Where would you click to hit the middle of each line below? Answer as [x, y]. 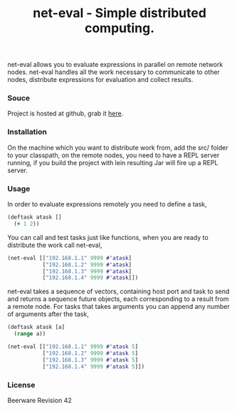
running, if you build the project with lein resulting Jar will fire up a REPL [113, 162]
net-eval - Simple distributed [120, 13]
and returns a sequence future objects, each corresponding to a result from [118, 299]
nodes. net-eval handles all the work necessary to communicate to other [114, 72]
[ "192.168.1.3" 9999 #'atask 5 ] [90, 360]
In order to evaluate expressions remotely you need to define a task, [107, 204]
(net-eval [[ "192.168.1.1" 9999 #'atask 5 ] [73, 347]
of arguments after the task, [48, 314]
